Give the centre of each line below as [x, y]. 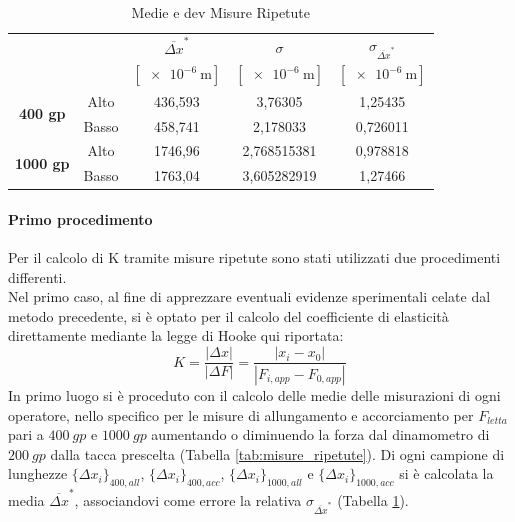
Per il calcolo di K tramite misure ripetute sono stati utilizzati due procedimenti [254, 257]
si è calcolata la [446, 473]
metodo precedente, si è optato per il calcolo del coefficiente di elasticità [228, 315]
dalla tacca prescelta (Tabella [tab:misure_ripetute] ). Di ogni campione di [277, 453]
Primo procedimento [80, 218]
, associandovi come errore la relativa [188, 499]
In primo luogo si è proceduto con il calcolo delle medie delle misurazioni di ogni [254, 394]
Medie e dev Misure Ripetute [220, 12]
